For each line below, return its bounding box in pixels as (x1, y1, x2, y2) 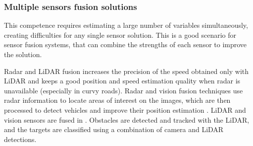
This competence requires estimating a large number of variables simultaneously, (4, 20, 248, 30)
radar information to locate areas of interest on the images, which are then (4, 95, 231, 105)
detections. (4, 134, 37, 144)
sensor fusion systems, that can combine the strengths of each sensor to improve (4, 39, 247, 50)
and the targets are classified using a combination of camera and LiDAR (4, 124, 224, 135)
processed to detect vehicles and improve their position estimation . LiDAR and (4, 104, 246, 115)
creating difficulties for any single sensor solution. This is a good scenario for (4, 29, 237, 40)
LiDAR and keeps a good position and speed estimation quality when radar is (4, 75, 241, 86)
